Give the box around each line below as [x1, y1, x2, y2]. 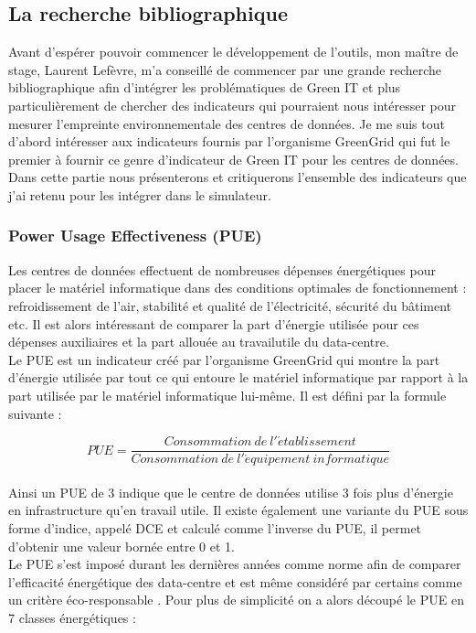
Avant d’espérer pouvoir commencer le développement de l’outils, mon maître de [8, 42, 459, 61]
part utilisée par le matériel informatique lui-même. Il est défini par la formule [8, 385, 447, 404]
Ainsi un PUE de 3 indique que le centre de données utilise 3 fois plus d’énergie [8, 482, 453, 501]
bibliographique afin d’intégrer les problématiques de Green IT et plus [8, 78, 401, 97]
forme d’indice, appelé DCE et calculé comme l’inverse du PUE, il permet [8, 518, 422, 537]
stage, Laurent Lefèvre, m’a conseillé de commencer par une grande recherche [8, 59, 442, 79]
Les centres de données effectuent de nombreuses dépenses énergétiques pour [8, 260, 436, 279]
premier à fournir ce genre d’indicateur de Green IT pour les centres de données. [8, 149, 459, 168]
